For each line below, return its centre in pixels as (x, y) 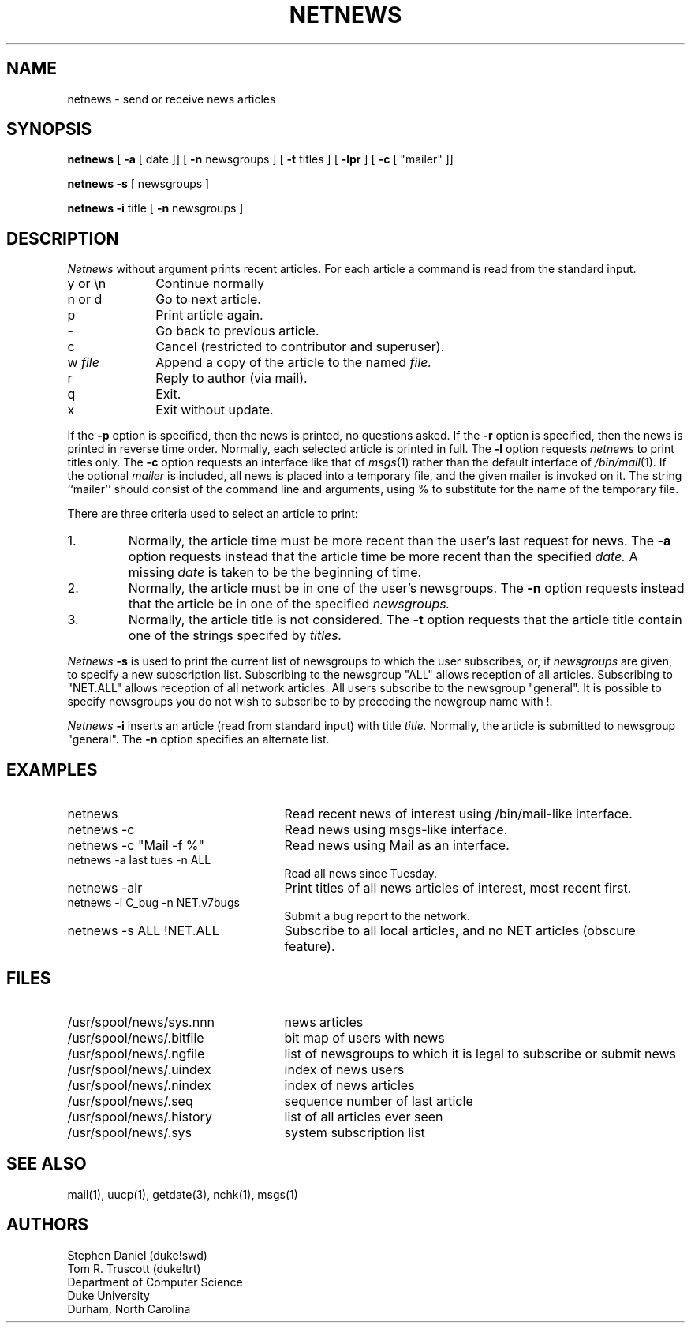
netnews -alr (105, 888)
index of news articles (349, 1085)
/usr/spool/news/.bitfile (136, 1037)
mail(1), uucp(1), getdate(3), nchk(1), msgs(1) (183, 1194)
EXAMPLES (52, 769)
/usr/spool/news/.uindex (139, 1069)
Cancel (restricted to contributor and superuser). (300, 347)
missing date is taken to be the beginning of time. (275, 573)
